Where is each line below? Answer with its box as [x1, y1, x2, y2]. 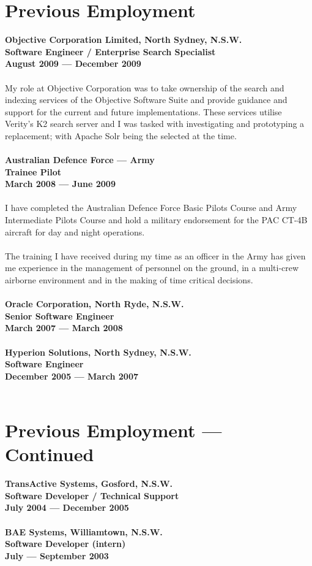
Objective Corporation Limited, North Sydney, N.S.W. [5, 33, 242, 46]
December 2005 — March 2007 [5, 369, 138, 382]
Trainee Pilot [5, 165, 62, 178]
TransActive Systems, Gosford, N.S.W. [5, 477, 173, 490]
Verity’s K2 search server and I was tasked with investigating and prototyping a [5, 117, 305, 130]
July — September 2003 [5, 549, 109, 562]
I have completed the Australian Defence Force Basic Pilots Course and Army [5, 201, 297, 214]
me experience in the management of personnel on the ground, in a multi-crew [5, 261, 299, 274]
